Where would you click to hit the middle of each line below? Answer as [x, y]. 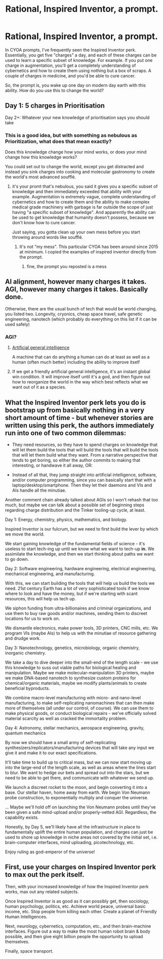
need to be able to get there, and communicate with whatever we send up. [80, 778]
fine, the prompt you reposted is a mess [67, 267]
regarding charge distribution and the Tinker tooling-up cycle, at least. [75, 510]
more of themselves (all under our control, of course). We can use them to [79, 708]
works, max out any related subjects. [42, 892]
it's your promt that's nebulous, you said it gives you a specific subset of [85, 187]
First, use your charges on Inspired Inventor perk [81, 867]
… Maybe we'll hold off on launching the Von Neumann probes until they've [81, 807]
